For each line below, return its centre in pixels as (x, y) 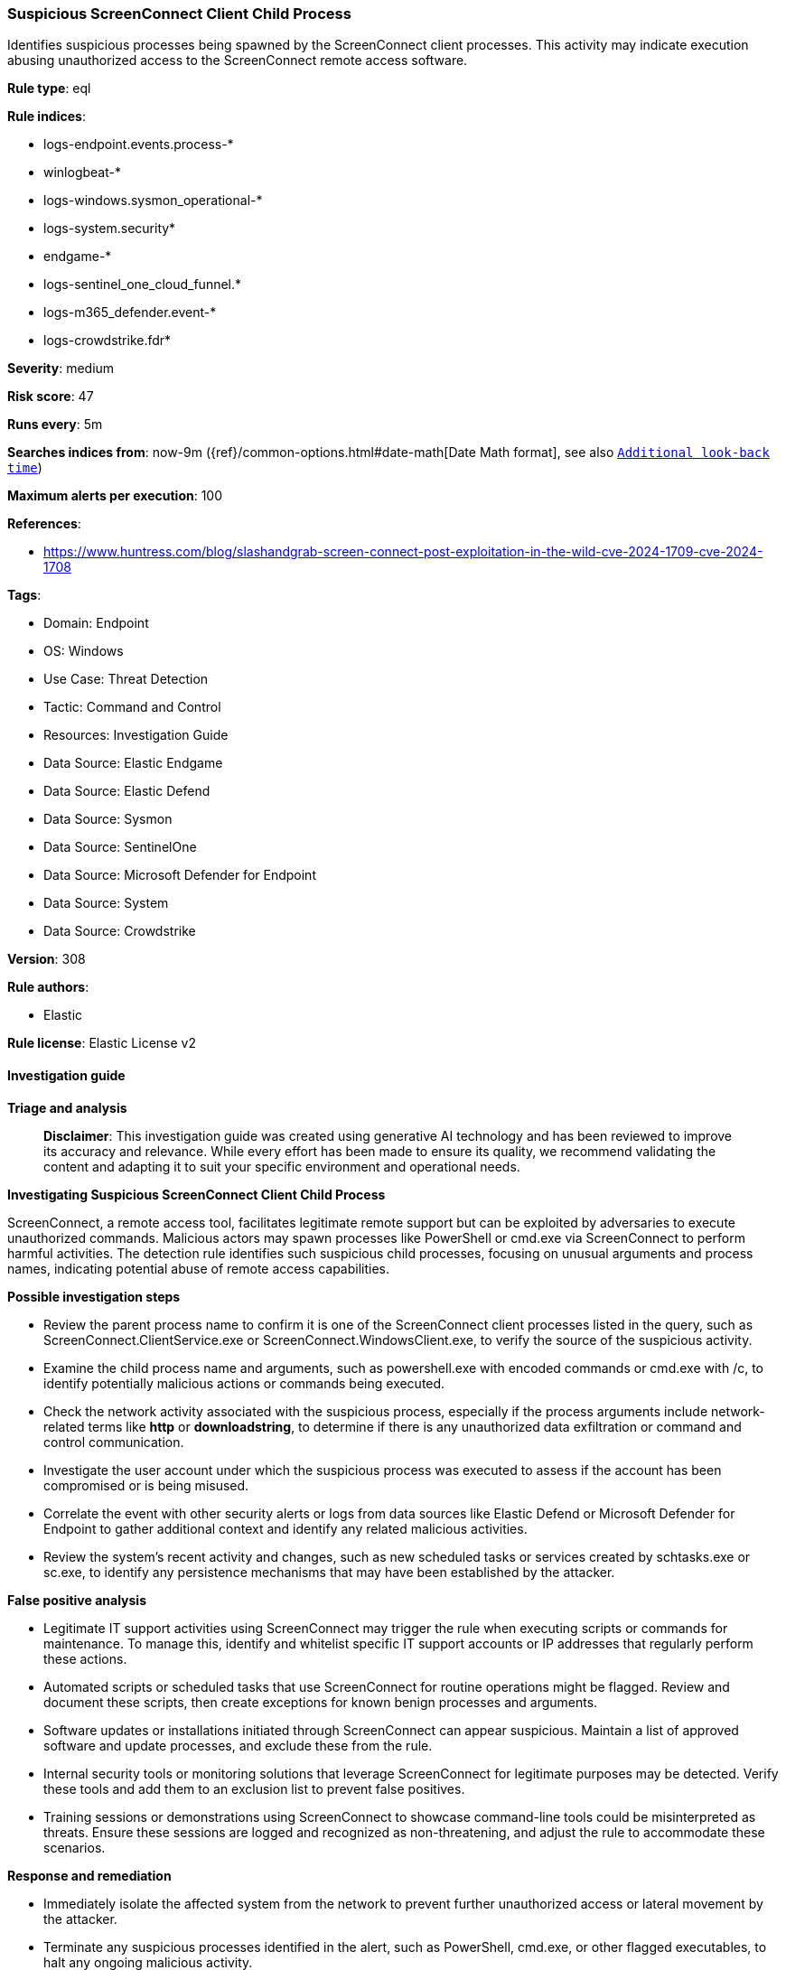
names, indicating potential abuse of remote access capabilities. (199, 1268)
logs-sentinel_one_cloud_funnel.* (143, 285)
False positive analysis (77, 1600)
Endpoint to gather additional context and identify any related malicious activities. (285, 1528)
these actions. (85, 1658)
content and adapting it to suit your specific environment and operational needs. (282, 1166)
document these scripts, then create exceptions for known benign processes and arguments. (321, 1702)
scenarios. (75, 1847)
